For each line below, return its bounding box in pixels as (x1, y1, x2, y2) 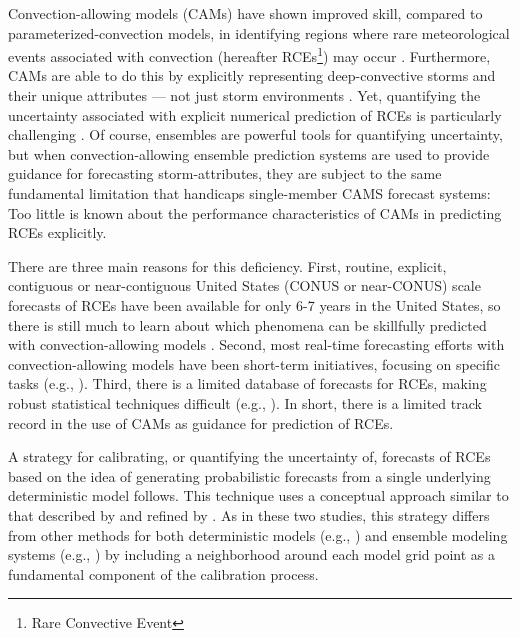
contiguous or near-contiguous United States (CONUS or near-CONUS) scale (8, 275, 481, 296)
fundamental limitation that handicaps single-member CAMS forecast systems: (8, 183, 491, 203)
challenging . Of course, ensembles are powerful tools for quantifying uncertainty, (8, 124, 503, 145)
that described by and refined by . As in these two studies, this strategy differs (8, 504, 490, 525)
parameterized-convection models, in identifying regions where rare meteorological (8, 22, 510, 43)
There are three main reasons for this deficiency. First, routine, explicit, (8, 255, 447, 276)
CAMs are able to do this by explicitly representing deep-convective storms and (8, 65, 496, 86)
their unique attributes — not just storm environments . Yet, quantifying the (8, 85, 481, 106)
